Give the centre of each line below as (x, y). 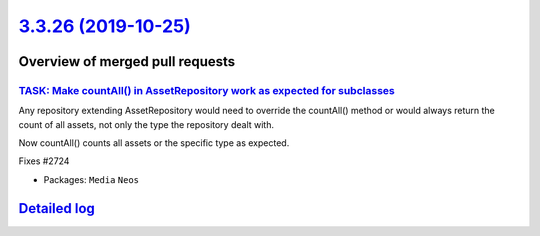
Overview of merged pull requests (127, 61)
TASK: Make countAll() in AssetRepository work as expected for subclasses (206, 90)
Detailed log (56, 208)
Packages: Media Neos (91, 179)
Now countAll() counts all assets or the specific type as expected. (154, 143)
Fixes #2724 (44, 161)
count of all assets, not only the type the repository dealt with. (146, 124)
